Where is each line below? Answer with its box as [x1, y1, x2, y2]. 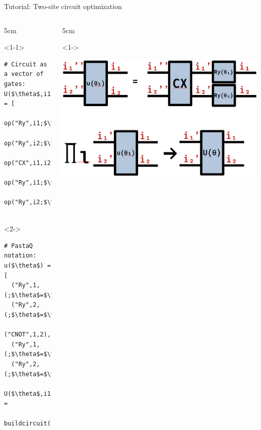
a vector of [4, 70, 44, 78]
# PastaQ [4, 242, 33, 249]
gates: [4, 80, 26, 88]
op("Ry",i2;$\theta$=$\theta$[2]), [4, 139, 123, 147]
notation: [4, 252, 37, 260]
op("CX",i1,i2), [4, 159, 58, 166]
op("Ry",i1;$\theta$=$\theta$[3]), [4, 179, 123, 186]
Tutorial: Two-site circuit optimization [4, 1, 122, 11]
